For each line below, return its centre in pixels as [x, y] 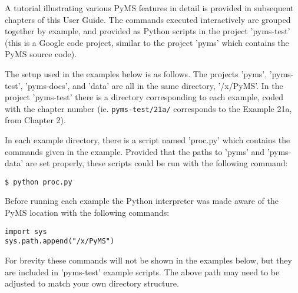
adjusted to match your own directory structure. [92, 283]
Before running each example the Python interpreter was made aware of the [142, 201]
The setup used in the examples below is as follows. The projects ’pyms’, [136, 73]
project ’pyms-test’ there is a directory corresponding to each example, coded [144, 97]
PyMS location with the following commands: [87, 213]
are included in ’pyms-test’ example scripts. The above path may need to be [142, 271]
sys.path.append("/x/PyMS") [60, 241]
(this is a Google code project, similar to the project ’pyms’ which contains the [147, 42]
